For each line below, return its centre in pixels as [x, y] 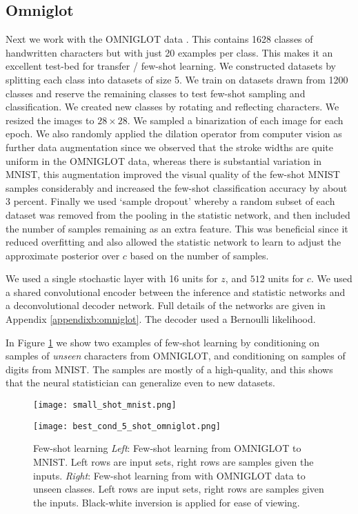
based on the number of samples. [199, 255]
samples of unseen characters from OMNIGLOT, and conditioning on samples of [176, 356]
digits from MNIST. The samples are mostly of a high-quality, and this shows [169, 369]
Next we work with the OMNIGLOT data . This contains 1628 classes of [159, 39]
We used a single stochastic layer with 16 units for [112, 278]
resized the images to [50, 120]
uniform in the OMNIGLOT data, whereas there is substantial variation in [164, 160]
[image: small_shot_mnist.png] [105, 405]
